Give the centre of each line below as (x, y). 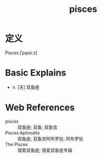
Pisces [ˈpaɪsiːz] (21, 53)
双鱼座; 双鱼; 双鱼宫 (38, 127)
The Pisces (17, 144)
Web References (40, 108)
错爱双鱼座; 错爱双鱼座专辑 (45, 150)
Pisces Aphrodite (23, 133)
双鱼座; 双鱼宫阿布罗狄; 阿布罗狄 (51, 139)
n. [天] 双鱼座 (26, 87)
